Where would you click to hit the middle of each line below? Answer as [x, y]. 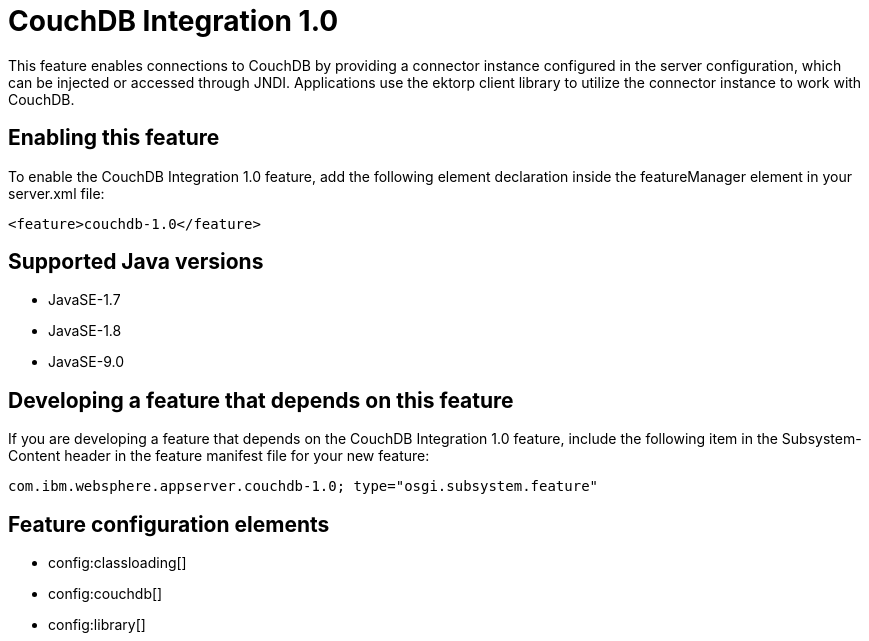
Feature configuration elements [169, 524]
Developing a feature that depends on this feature [261, 400]
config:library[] [97, 625]
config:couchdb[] [105, 594]
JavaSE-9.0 [86, 362]
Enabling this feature [114, 138]
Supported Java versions [136, 262]
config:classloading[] [117, 563]
